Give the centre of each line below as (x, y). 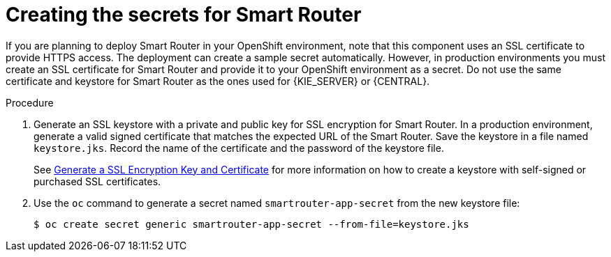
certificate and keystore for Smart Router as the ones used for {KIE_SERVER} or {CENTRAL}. (218, 81)
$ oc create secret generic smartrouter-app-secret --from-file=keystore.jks (251, 224)
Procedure (30, 102)
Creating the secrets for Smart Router (184, 15)
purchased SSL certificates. (97, 181)
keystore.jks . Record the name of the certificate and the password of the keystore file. (239, 148)
